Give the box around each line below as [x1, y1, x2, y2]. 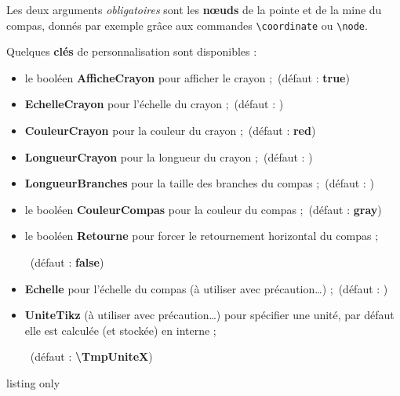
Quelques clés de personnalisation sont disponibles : [6, 43, 257, 60]
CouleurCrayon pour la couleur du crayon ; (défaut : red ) [24, 122, 316, 139]
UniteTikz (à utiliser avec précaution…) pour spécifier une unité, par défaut [24, 307, 395, 323]
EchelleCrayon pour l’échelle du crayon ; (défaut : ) [24, 96, 284, 112]
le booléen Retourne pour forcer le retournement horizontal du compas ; [24, 227, 379, 244]
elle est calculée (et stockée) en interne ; [24, 322, 216, 338]
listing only [6, 374, 60, 391]
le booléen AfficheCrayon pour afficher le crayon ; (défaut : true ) [24, 69, 350, 85]
